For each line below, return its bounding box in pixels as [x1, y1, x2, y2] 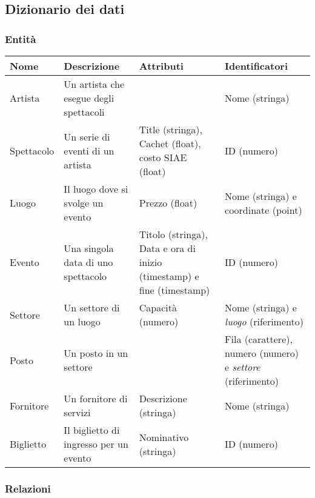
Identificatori [225, 59, 288, 73]
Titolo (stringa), [139, 227, 208, 241]
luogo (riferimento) [225, 314, 303, 328]
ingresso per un [64, 437, 128, 451]
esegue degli [64, 91, 114, 105]
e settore [225, 360, 260, 374]
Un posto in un [64, 346, 128, 360]
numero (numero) [225, 346, 299, 360]
